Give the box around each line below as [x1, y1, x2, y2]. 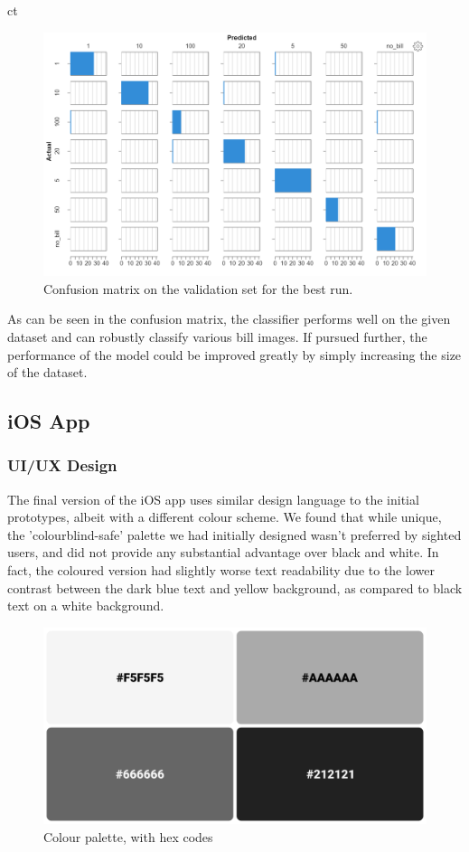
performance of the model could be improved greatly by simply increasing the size [7, 345, 462, 364]
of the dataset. [7, 363, 88, 382]
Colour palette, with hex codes [43, 827, 213, 846]
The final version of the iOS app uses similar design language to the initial [7, 489, 419, 508]
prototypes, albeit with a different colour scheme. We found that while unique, [7, 507, 442, 526]
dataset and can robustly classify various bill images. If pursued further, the [7, 327, 427, 346]
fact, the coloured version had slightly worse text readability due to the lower [7, 561, 435, 580]
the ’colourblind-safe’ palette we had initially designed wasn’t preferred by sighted [7, 525, 462, 544]
